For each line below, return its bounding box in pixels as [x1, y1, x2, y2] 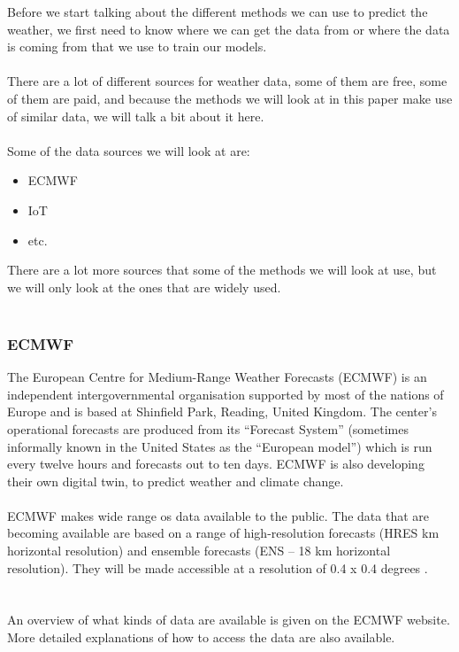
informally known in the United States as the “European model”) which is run [7, 437, 432, 455]
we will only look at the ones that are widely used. [7, 277, 281, 296]
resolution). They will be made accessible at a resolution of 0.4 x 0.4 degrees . [7, 558, 428, 577]
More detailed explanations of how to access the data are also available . [7, 628, 395, 647]
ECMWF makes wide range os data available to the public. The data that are [7, 506, 429, 524]
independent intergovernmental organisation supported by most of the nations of [7, 384, 444, 403]
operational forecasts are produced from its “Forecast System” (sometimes [7, 419, 409, 438]
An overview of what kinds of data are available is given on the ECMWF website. [7, 610, 450, 629]
